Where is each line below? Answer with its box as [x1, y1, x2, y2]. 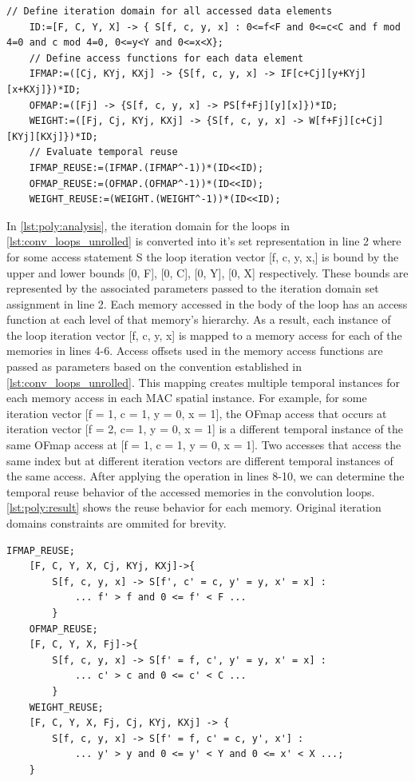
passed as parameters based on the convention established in [6, 358, 302, 375]
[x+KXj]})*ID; [6, 83, 81, 95]
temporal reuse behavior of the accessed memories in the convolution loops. [6, 483, 375, 500]
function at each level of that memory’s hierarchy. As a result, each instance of [6, 311, 391, 328]
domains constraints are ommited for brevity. [6, 515, 227, 531]
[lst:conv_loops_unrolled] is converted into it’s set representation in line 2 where [6, 233, 401, 249]
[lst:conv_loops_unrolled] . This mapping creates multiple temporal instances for [6, 373, 400, 390]
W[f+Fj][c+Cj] [309, 115, 384, 127]
